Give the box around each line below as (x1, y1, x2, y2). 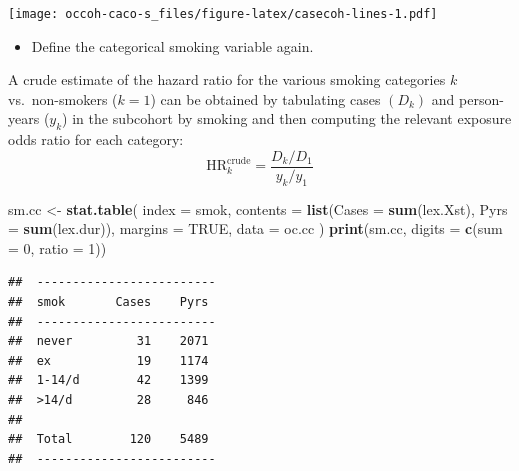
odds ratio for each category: (8, 129, 184, 150)
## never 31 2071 (8, 334, 209, 349)
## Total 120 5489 (8, 432, 209, 447)
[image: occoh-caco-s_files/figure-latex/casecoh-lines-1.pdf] (8, 7, 438, 21)
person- (459, 88, 504, 109)
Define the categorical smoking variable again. (31, 35, 314, 56)
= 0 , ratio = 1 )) (8, 237, 107, 258)
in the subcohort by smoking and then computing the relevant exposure (72, 108, 512, 129)
